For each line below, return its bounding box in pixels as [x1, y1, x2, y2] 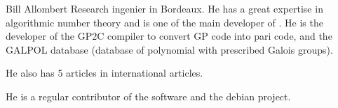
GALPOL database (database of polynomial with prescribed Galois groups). [6, 42, 333, 56]
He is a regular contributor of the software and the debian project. [6, 88, 291, 103]
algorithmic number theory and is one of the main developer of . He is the [6, 15, 323, 29]
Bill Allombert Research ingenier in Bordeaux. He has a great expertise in [6, 1, 323, 15]
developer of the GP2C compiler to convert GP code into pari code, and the [6, 29, 332, 43]
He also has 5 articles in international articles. [6, 65, 203, 80]
